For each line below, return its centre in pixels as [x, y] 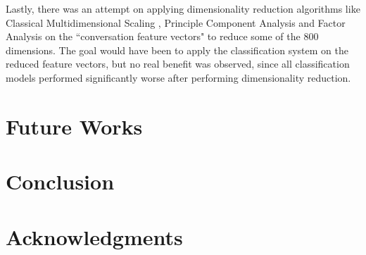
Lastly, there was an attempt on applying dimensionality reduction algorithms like [183, 8]
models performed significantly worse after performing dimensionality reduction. [178, 77]
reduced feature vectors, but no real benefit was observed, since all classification [178, 64]
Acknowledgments [94, 236]
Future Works [74, 126]
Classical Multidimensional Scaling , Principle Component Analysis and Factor [176, 22]
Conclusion [60, 181]
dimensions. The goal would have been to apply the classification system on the [177, 50]
